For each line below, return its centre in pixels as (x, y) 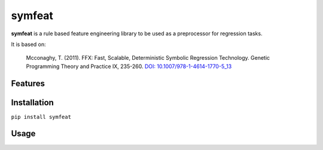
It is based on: (28, 44)
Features (28, 83)
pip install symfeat (41, 117)
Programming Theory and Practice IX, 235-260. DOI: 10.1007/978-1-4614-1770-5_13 (129, 66)
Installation (32, 102)
